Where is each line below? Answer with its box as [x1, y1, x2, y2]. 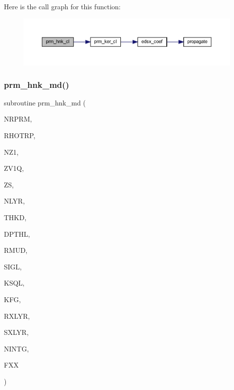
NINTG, [4, 343, 29, 353]
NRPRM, [4, 114, 32, 124]
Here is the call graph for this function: [4, 1, 121, 11]
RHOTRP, [4, 130, 36, 141]
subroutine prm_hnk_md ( [4, 97, 86, 107]
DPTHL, [4, 228, 30, 239]
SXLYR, [4, 327, 29, 337]
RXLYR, [4, 310, 30, 321]
